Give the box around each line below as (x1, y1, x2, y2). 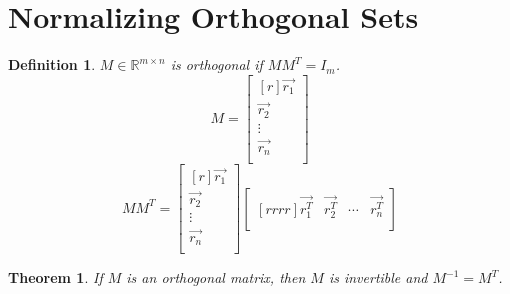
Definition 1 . (8, 54, 96, 75)
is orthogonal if (170, 54, 263, 75)
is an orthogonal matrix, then (126, 267, 306, 288)
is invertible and (328, 267, 428, 288)
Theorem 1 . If (8, 267, 103, 288)
